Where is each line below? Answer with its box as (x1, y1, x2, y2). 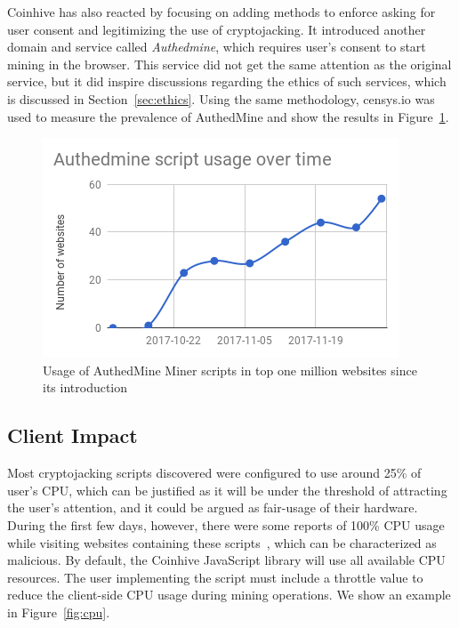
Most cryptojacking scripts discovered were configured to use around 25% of (7, 463, 422, 482)
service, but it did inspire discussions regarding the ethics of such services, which (7, 72, 447, 91)
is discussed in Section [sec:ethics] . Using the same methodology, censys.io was (7, 89, 435, 108)
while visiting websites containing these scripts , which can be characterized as (7, 533, 437, 552)
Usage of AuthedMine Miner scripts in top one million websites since (43, 360, 417, 379)
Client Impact (7, 422, 138, 449)
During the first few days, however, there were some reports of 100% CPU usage (7, 515, 445, 534)
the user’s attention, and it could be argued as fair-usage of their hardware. (7, 498, 418, 517)
